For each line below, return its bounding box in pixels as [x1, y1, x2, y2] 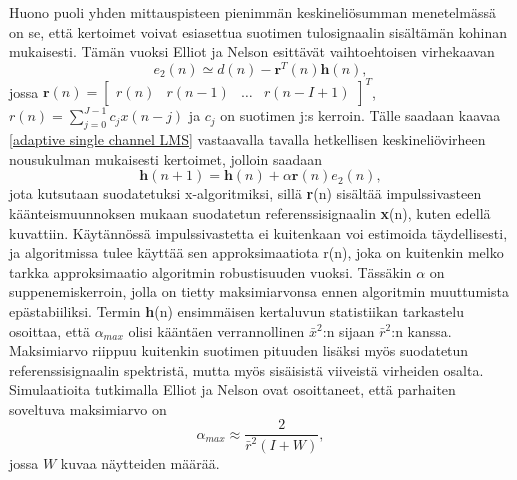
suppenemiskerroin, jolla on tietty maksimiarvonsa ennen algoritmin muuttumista [9, 281, 509, 302]
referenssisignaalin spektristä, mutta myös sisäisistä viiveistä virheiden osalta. [9, 359, 484, 380]
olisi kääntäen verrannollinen [128, 320, 305, 341]
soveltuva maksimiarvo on [9, 398, 167, 419]
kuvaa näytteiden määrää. [60, 453, 220, 474]
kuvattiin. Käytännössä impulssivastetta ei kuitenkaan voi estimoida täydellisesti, [9, 222, 508, 243]
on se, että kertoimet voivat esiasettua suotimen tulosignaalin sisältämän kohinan [9, 21, 507, 42]
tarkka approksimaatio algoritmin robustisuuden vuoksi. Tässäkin [9, 261, 412, 282]
